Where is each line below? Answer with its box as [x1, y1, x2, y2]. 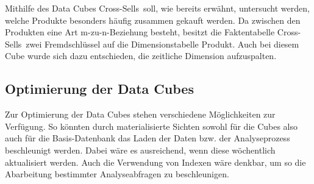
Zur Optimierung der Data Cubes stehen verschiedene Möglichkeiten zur [5, 108, 276, 121]
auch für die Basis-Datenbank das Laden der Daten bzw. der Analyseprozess [5, 132, 290, 144]
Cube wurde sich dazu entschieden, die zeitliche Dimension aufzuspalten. [5, 49, 277, 62]
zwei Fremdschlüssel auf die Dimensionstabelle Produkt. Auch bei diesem [26, 37, 299, 50]
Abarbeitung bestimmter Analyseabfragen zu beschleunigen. [5, 168, 229, 180]
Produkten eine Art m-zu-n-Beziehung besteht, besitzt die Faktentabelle [5, 26, 275, 38]
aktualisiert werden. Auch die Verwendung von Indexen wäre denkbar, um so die [5, 155, 306, 168]
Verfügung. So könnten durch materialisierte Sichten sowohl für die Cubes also [5, 119, 298, 132]
